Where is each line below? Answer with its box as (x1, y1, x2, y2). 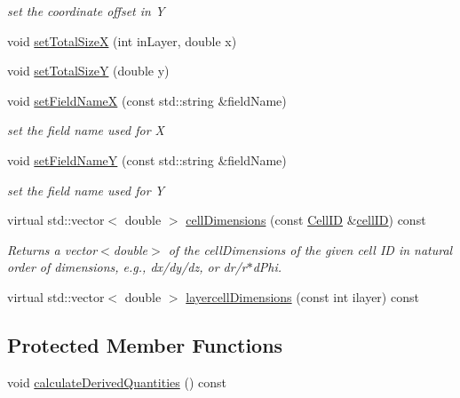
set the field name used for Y (7, 180, 164, 199)
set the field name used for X (7, 121, 164, 139)
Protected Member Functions (7, 330, 283, 358)
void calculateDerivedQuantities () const (7, 372, 226, 391)
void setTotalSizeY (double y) (7, 61, 170, 80)
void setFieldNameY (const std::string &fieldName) (7, 150, 287, 169)
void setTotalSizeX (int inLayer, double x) (7, 31, 237, 50)
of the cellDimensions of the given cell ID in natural (168, 240, 453, 259)
